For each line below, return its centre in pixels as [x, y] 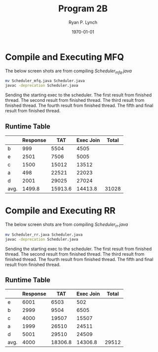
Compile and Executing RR [60, 211]
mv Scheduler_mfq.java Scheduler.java [45, 81]
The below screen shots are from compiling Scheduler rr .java [67, 225]
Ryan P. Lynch [83, 22]
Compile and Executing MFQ [65, 57]
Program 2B [83, 9]
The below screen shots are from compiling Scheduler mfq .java [69, 71]
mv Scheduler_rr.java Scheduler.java [44, 235]
